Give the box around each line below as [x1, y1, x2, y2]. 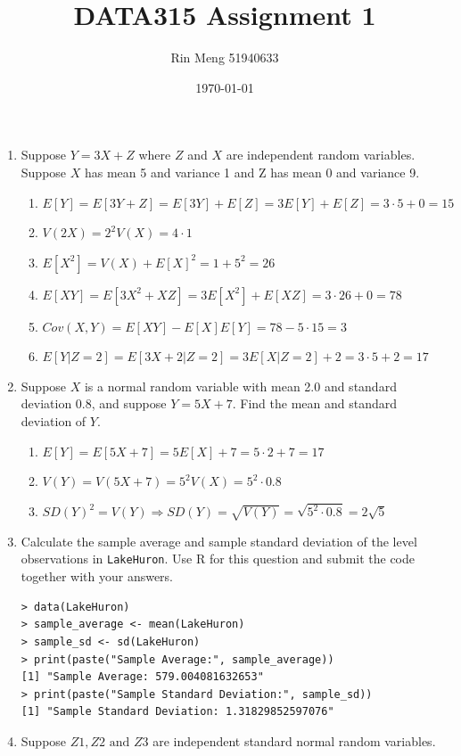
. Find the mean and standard [232, 394, 398, 413]
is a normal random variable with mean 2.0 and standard [84, 376, 397, 395]
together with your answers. [21, 567, 174, 586]
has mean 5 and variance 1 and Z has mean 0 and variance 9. [84, 162, 420, 181]
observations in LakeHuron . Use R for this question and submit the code [21, 549, 416, 568]
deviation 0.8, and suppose [21, 394, 167, 413]
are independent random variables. [226, 145, 416, 164]
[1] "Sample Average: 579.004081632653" [21, 670, 264, 684]
